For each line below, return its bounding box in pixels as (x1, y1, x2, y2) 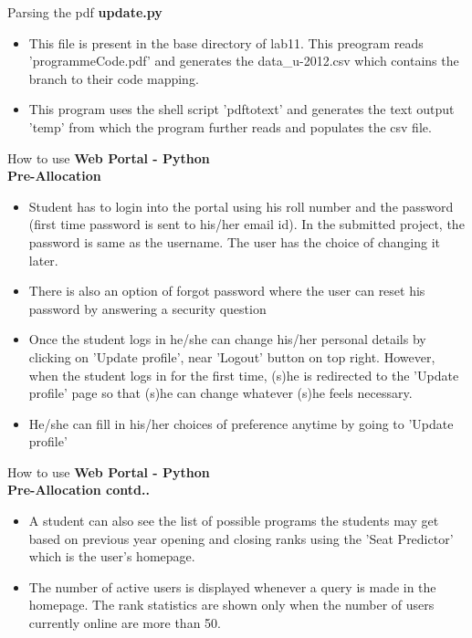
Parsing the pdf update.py (7, 3, 163, 21)
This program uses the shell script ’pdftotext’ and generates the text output (28, 99, 455, 119)
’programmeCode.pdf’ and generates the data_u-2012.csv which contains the (28, 51, 459, 70)
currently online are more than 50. (28, 613, 221, 633)
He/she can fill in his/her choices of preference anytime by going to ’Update (28, 413, 454, 433)
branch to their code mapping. (28, 68, 199, 88)
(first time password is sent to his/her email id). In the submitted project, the (28, 214, 465, 234)
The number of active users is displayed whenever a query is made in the (28, 577, 436, 596)
